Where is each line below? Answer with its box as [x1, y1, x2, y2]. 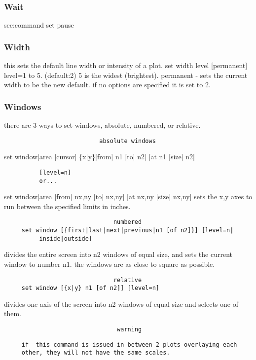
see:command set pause [4, 20, 74, 30]
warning [117, 326, 142, 333]
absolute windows [99, 137, 156, 144]
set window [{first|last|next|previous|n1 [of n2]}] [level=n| [21, 227, 234, 234]
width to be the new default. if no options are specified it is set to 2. [4, 79, 211, 90]
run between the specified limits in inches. [4, 201, 131, 211]
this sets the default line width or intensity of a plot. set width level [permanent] [4, 60, 248, 71]
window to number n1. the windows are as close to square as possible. [4, 258, 215, 269]
